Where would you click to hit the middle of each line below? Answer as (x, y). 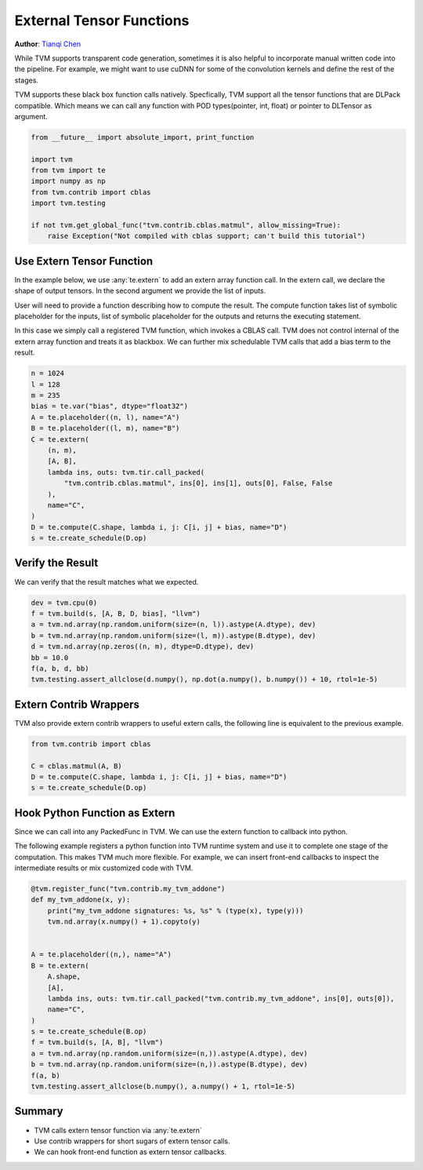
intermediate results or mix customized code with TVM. (104, 868)
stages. (27, 80)
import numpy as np (68, 181)
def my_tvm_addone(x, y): (81, 900)
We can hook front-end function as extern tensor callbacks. (130, 1152)
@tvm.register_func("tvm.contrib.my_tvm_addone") (128, 889)
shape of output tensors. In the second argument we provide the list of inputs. (140, 291)
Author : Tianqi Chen (48, 44)
